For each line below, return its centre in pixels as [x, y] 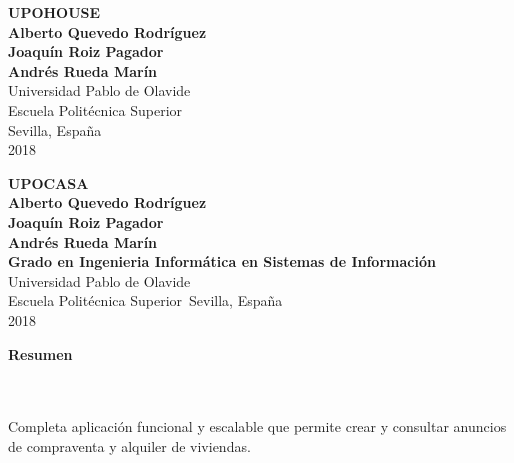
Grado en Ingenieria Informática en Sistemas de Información [222, 261]
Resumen [40, 353]
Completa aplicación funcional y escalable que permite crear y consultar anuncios [257, 426]
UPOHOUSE [54, 12]
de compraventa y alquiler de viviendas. [129, 445]
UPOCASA [48, 182]
